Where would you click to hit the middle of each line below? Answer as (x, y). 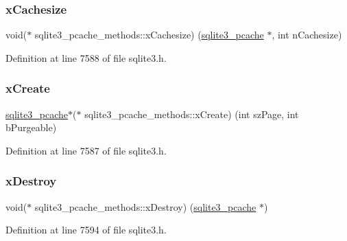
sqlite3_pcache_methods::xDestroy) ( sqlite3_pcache (145, 206)
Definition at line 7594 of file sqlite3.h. (86, 230)
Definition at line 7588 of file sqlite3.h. (86, 57)
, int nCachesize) (307, 35)
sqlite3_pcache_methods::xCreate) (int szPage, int (192, 114)
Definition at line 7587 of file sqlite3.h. (86, 150)
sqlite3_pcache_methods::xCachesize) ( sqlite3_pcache (149, 35)
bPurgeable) (31, 127)
